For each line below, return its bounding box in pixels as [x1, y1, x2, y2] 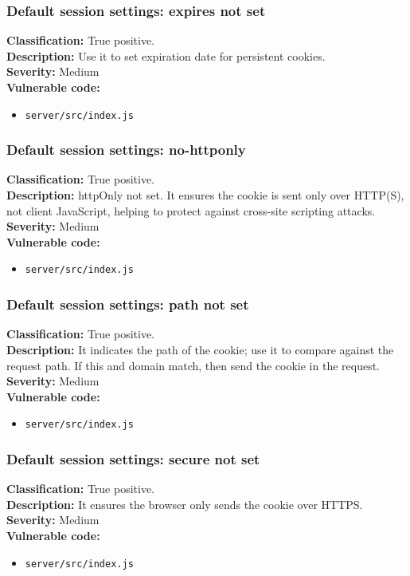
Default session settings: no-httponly [6, 140, 246, 160]
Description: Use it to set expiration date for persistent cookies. [6, 47, 326, 64]
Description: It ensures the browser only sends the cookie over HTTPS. [6, 495, 363, 512]
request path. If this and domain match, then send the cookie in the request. [6, 357, 380, 373]
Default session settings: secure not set [6, 448, 260, 468]
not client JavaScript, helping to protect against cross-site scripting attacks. [6, 202, 376, 219]
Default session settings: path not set [6, 294, 249, 314]
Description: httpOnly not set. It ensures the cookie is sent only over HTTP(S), [6, 187, 404, 203]
